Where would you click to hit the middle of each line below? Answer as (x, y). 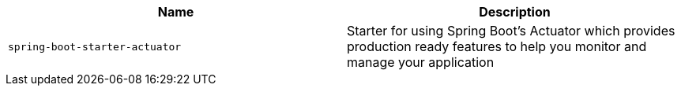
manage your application (421, 62)
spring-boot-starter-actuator (95, 46)
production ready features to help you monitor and (497, 46)
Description (515, 12)
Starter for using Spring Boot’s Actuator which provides (511, 31)
